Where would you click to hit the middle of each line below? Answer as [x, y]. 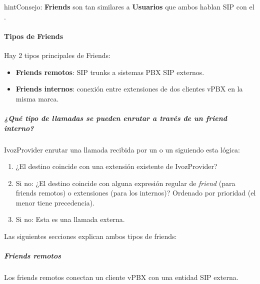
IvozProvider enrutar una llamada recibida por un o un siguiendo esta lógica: [122, 149]
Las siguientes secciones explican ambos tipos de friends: [90, 236]
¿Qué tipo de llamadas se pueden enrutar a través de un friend [116, 118]
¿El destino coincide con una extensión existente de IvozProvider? [116, 166]
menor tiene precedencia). [55, 202]
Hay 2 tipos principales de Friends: [57, 55]
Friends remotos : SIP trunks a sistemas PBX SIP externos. [110, 72]
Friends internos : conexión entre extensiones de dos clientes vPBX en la [129, 89]
